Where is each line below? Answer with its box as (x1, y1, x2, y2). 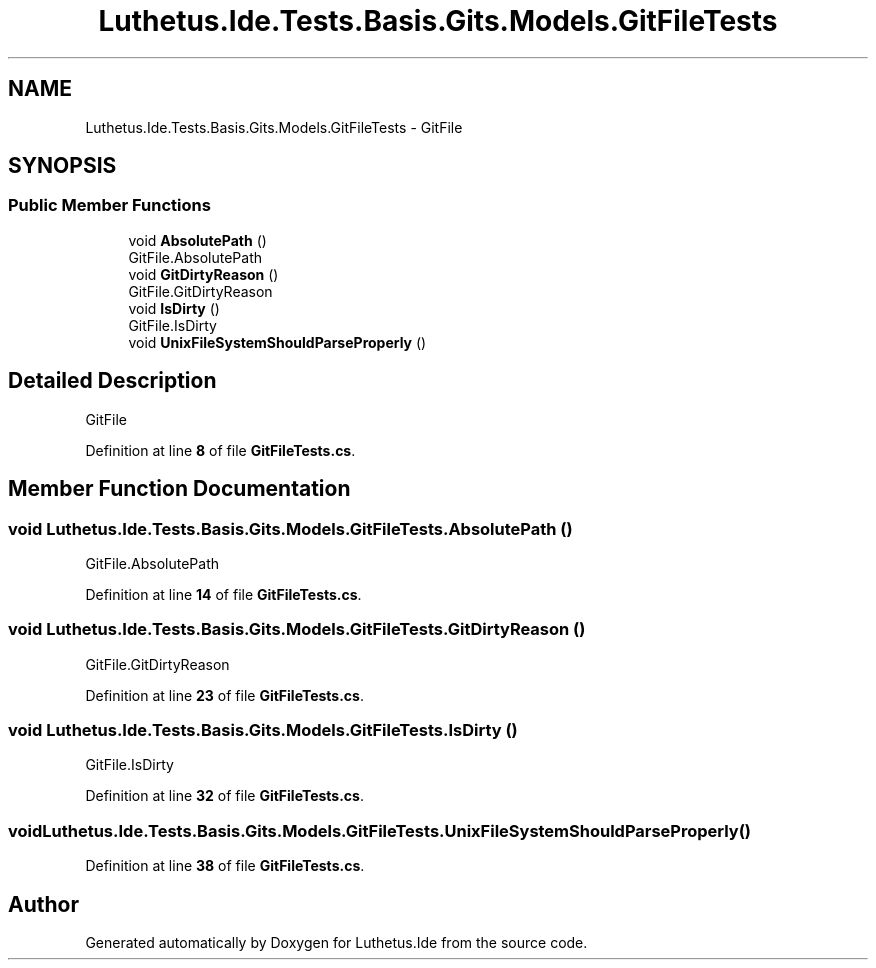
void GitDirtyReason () (128, 265, 279, 283)
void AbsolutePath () (128, 231, 267, 249)
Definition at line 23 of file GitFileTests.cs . (85, 686, 364, 704)
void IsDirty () (128, 299, 220, 317)
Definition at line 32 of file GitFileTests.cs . (85, 787, 364, 805)
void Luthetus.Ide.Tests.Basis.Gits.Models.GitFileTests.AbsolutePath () (8, 518, 573, 539)
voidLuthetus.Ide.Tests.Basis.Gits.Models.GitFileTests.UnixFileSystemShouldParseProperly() (8, 820, 752, 841)
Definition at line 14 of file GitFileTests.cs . (85, 585, 362, 603)
